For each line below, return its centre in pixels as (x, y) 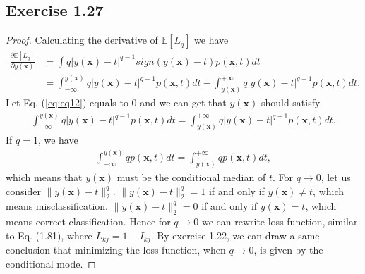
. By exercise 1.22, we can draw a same (235, 235)
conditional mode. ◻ (51, 263)
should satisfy (291, 102)
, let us (336, 177)
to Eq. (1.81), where (49, 235)
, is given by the (288, 250)
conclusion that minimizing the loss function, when (116, 250)
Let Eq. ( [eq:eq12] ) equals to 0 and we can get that (116, 102)
